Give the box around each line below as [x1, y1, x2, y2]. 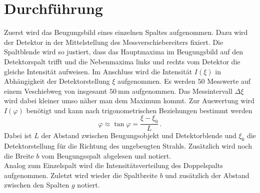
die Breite [4, 150, 34, 161]
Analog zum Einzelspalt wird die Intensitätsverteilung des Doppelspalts [4, 160, 223, 171]
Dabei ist [4, 130, 32, 141]
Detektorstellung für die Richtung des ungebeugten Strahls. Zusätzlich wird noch [4, 141, 252, 151]
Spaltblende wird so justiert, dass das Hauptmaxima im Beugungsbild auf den [4, 46, 243, 57]
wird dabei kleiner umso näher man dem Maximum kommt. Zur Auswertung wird [4, 95, 254, 106]
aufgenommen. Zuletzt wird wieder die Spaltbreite [4, 170, 157, 180]
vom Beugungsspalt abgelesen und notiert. [41, 150, 171, 161]
